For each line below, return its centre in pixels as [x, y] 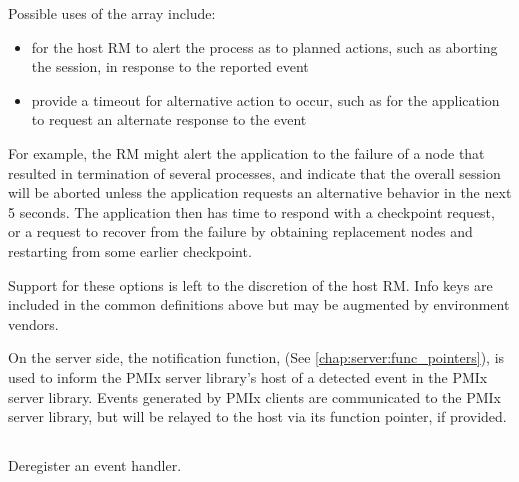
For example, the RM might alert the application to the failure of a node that [246, 152]
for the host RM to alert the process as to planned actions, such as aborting [264, 46]
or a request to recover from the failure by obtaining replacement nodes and [240, 231]
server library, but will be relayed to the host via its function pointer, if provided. [257, 416]
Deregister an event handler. [95, 465]
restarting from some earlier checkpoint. [130, 250]
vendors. [33, 323]
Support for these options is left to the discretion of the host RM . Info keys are [250, 284]
